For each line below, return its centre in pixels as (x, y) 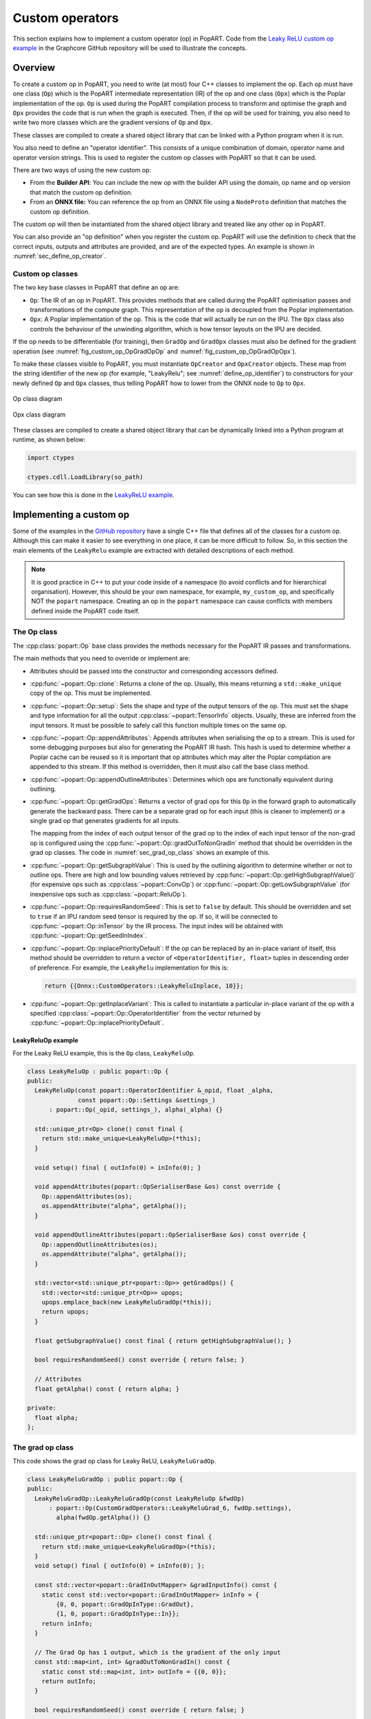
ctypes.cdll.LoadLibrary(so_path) (85, 477)
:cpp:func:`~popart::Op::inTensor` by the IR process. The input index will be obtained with (156, 926)
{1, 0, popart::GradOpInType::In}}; (118, 1614)
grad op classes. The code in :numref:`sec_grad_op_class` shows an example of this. (150, 853)
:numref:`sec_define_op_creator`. (59, 256)
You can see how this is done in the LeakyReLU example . (93, 495)
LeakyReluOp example (46, 1040)
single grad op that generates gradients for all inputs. (105, 821)
